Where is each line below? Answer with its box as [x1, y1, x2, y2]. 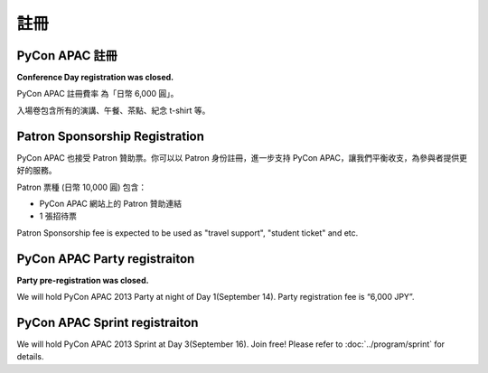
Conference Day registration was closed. [16, 72, 174, 83]
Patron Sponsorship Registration [16, 128, 205, 144]
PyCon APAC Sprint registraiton [16, 314, 199, 330]
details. [16, 351, 44, 362]
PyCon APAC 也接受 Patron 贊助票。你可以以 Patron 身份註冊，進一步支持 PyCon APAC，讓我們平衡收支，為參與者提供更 [16, 152, 468, 163]
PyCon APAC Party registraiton [16, 251, 195, 266]
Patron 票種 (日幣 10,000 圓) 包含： [16, 182, 147, 192]
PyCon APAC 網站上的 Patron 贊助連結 [39, 198, 183, 209]
